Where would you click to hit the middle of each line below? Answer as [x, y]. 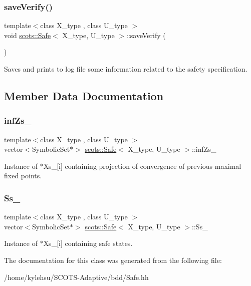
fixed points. [23, 176]
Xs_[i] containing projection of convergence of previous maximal [142, 166]
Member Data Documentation [84, 95]
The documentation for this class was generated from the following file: [113, 260]
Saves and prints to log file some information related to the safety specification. [126, 69]
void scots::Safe [28, 35]
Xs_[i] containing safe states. [88, 243]
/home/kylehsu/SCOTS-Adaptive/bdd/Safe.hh [76, 277]
